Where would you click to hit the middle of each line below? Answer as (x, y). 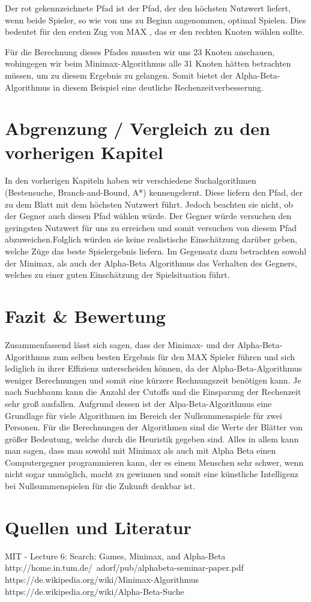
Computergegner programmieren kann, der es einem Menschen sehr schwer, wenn (154, 462)
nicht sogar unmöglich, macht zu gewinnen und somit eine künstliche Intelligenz (152, 474)
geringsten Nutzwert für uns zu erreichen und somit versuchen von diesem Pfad (151, 227)
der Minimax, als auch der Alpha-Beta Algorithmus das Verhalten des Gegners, (151, 263)
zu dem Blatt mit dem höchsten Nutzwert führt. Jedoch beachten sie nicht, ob (149, 204)
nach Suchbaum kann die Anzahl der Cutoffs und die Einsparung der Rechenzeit (153, 392)
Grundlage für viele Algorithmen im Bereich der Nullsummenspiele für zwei (143, 415)
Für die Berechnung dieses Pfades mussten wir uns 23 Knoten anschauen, (140, 51)
